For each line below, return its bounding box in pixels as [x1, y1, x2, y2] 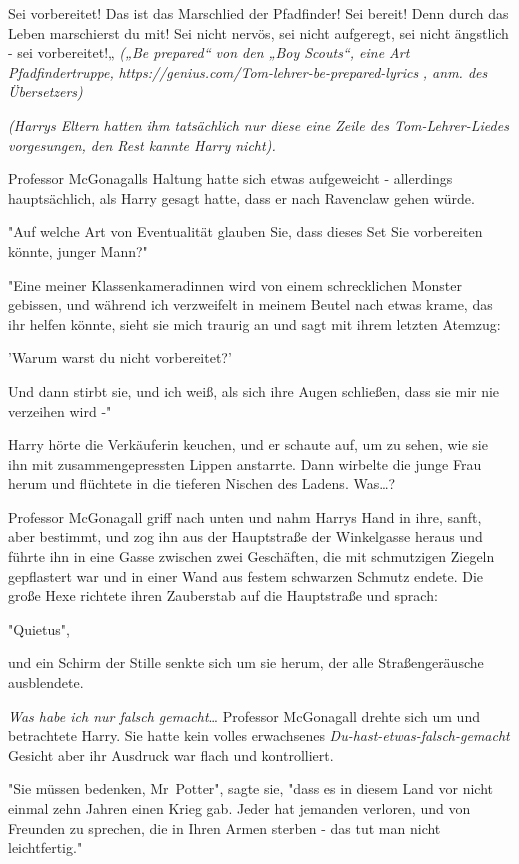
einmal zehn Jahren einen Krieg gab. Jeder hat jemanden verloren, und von [8, 798, 471, 818]
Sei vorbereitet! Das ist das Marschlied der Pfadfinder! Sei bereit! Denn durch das [8, 3, 509, 23]
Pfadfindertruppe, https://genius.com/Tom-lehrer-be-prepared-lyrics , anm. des [8, 61, 488, 82]
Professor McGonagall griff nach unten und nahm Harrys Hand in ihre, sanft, [8, 506, 482, 527]
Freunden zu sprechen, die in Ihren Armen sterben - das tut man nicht [8, 817, 441, 838]
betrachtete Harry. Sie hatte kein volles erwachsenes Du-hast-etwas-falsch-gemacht [8, 725, 510, 746]
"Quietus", [8, 618, 70, 639]
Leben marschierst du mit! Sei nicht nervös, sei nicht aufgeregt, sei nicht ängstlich [8, 22, 509, 43]
